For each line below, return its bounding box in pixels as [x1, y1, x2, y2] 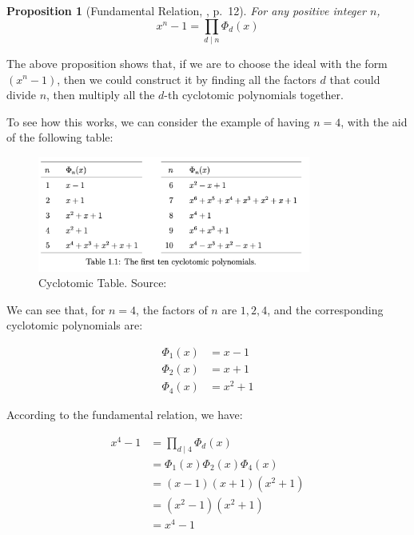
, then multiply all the [46, 86, 155, 103]
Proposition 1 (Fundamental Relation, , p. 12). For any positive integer [6, 2, 366, 18]
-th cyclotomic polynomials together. [164, 86, 344, 103]
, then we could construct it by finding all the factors [57, 70, 316, 87]
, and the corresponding [267, 301, 384, 317]
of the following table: [6, 129, 113, 146]
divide [6, 86, 36, 103]
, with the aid [340, 113, 408, 130]
